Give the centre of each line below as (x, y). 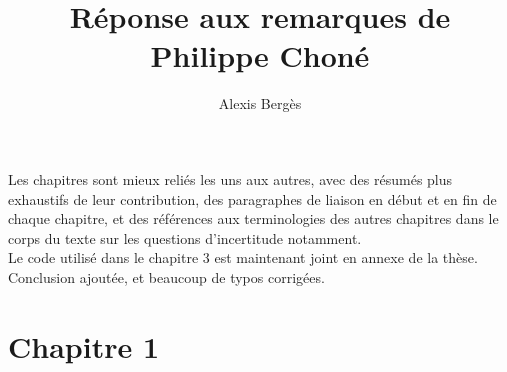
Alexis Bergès (260, 103)
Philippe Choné (260, 55)
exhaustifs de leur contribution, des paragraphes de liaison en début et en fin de (252, 198)
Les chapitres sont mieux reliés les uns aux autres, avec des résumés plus (230, 178)
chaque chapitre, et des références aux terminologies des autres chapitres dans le (253, 218)
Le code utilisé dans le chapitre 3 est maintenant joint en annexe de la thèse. (243, 257)
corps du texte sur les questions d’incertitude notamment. (185, 237)
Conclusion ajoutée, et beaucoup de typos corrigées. (166, 276)
